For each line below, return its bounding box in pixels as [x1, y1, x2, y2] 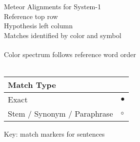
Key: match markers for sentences [4, 129, 105, 139]
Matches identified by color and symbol [4, 30, 121, 40]
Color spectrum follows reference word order [4, 49, 136, 59]
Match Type [8, 79, 56, 91]
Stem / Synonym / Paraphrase [8, 108, 113, 120]
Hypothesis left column [4, 20, 73, 31]
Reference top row [4, 11, 58, 21]
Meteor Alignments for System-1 [4, 1, 101, 11]
